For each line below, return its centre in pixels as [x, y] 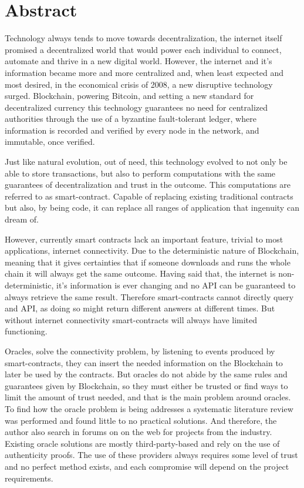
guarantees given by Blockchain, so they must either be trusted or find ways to [146, 385]
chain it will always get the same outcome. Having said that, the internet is [140, 273]
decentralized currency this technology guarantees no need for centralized [136, 107]
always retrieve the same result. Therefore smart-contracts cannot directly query [149, 296]
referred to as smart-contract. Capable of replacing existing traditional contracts [149, 196]
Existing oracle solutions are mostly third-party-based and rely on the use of [142, 443]
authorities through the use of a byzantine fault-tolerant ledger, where [131, 119]
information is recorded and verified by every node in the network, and [132, 130]
